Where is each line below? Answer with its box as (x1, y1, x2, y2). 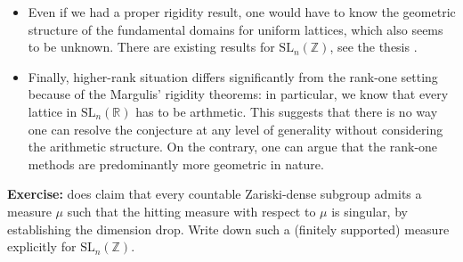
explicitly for (7, 237, 77, 256)
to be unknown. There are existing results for (28, 37, 275, 56)
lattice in (28, 102, 77, 120)
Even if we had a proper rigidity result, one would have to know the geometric (28, 3, 456, 20)
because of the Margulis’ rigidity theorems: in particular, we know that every (28, 85, 449, 103)
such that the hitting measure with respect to (67, 201, 316, 220)
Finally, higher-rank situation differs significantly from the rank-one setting (28, 67, 438, 86)
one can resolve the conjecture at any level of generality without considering (28, 119, 443, 138)
